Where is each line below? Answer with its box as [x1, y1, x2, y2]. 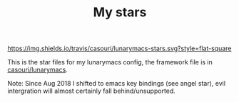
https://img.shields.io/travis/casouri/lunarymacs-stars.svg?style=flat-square [7, 44, 232, 53]
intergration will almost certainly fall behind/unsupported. [7, 86, 176, 96]
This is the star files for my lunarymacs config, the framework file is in [7, 58, 213, 67]
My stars [93, 4, 147, 21]
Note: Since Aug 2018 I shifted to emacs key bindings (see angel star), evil [7, 79, 226, 88]
